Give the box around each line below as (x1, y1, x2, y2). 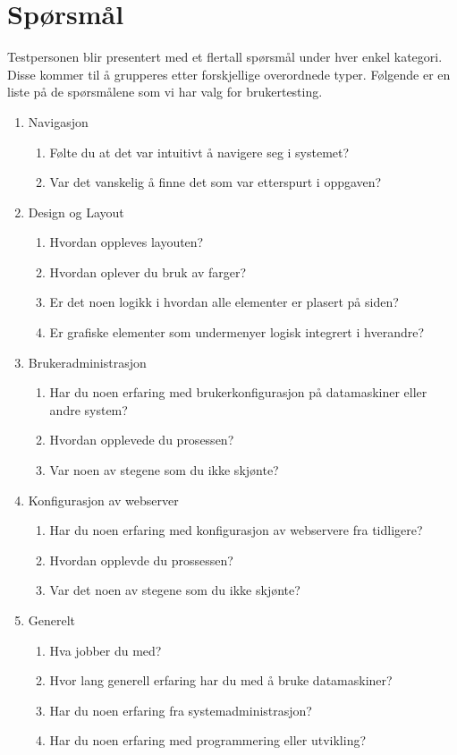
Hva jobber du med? (49, 640, 162, 659)
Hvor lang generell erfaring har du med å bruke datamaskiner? (49, 671, 393, 690)
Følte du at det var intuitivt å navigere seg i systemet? (49, 142, 350, 161)
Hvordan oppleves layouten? (49, 233, 204, 251)
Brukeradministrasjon (28, 352, 147, 371)
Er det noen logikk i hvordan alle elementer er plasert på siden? (49, 293, 399, 311)
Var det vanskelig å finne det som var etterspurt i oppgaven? (49, 173, 382, 191)
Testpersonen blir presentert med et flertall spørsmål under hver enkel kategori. (7, 47, 443, 66)
